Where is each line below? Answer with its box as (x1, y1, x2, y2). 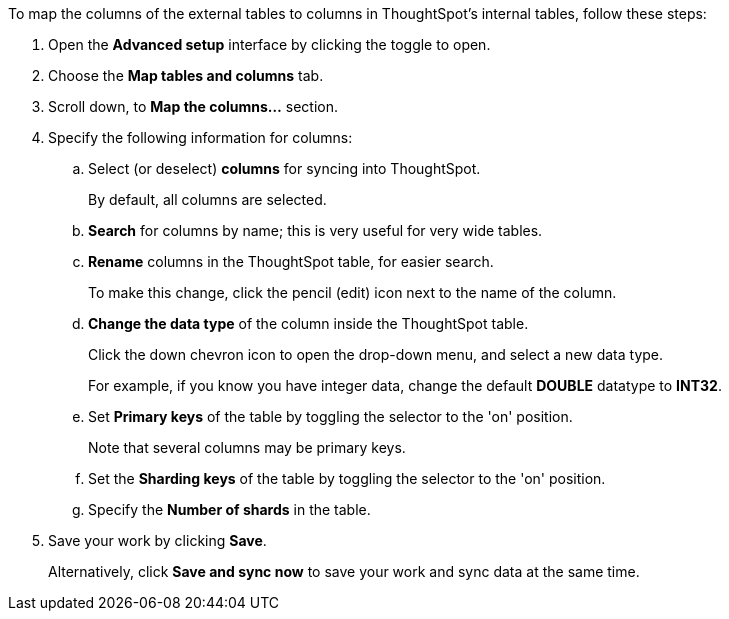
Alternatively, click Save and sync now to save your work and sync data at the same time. (48, 563, 640, 580)
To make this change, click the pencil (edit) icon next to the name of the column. (88, 284, 617, 301)
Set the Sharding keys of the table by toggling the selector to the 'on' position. (88, 470, 606, 487)
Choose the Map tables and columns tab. (48, 67, 324, 84)
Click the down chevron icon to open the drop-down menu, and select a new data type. (88, 346, 664, 363)
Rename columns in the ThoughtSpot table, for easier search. (88, 253, 494, 270)
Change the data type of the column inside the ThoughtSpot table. (88, 315, 529, 332)
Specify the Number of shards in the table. (88, 501, 371, 518)
